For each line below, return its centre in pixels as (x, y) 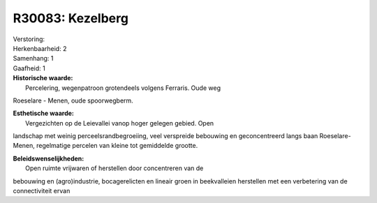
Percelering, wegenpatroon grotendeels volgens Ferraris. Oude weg (123, 88)
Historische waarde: (43, 78)
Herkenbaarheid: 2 (40, 48)
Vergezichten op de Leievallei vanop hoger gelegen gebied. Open (120, 123)
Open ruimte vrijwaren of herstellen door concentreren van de (114, 168)
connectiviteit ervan (42, 191)
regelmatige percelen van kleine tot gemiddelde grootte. (117, 146)
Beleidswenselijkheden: (49, 158)
